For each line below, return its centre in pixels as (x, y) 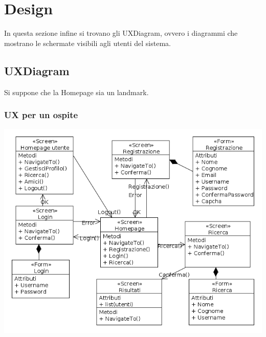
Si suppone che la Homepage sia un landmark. (76, 92)
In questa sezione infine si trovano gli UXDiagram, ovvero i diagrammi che (121, 33)
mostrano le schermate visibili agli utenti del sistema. (87, 43)
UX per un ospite (41, 115)
